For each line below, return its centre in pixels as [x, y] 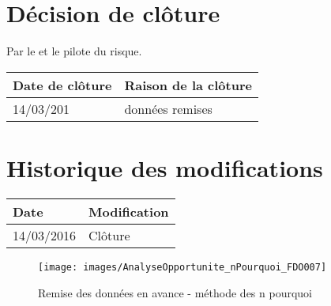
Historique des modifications [165, 167]
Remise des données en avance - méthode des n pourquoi [175, 292]
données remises [168, 108]
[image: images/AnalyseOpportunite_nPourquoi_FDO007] [182, 267]
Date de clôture [62, 85]
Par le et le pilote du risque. [74, 51]
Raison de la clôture [188, 85]
